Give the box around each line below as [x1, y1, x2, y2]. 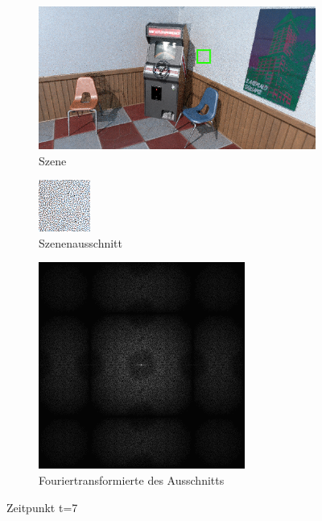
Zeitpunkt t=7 [6, 498, 78, 515]
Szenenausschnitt [39, 234, 122, 251]
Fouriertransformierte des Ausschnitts [39, 472, 225, 488]
